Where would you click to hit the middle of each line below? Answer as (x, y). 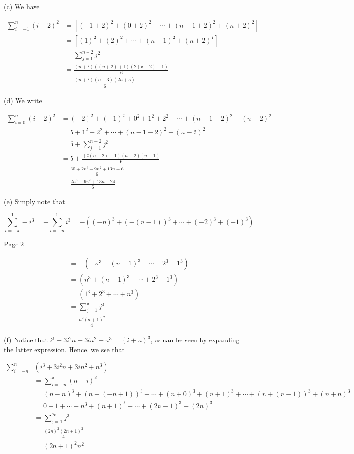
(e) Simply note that (35, 201)
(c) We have (22, 6)
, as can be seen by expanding (195, 340)
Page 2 (14, 244)
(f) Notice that (26, 340)
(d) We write (23, 101)
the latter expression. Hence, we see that (64, 349)
